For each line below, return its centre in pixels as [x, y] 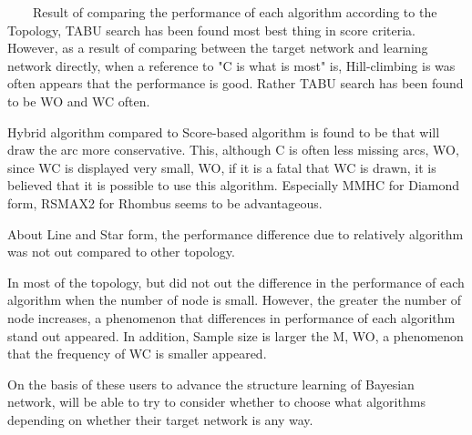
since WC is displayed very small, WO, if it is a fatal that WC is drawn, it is [222, 167]
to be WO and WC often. [79, 101]
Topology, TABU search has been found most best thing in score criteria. [211, 30]
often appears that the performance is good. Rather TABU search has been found [236, 83]
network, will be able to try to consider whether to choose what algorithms [216, 402]
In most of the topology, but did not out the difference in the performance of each [236, 282]
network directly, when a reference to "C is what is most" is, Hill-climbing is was [231, 65]
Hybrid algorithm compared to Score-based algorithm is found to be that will [224, 132]
